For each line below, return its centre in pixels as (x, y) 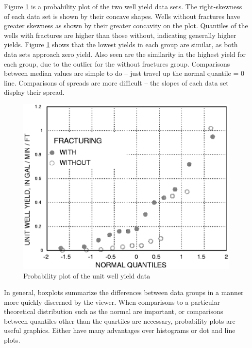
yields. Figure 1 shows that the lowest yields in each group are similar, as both (121, 44)
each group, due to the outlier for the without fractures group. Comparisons (117, 63)
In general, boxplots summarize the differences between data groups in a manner (124, 292)
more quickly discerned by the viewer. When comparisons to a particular (112, 302)
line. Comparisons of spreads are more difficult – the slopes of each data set (116, 82)
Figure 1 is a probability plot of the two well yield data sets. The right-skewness (123, 6)
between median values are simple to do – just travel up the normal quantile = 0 (124, 73)
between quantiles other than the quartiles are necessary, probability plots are (120, 321)
